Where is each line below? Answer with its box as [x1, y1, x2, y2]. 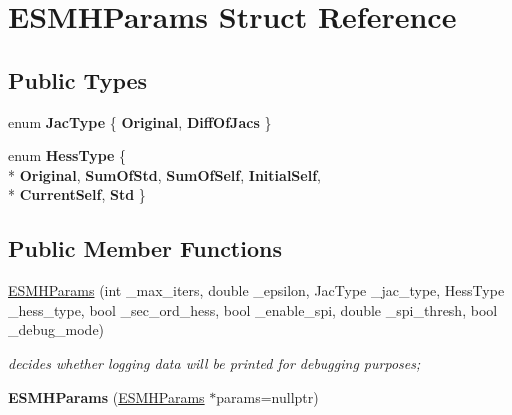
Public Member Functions [8, 233, 282, 264]
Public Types [8, 64, 148, 95]
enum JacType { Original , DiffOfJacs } [8, 111, 272, 132]
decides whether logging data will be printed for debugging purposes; [8, 352, 421, 373]
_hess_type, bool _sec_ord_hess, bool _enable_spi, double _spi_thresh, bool [8, 299, 498, 320]
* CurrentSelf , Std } [8, 184, 146, 205]
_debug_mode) [8, 319, 105, 340]
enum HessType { [8, 145, 127, 166]
